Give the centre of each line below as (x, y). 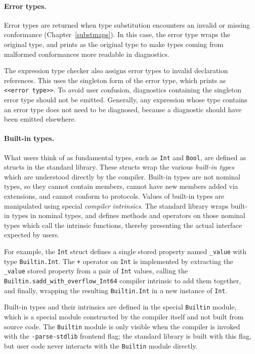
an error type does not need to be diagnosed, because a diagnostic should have (123, 109)
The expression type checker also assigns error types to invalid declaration (116, 70)
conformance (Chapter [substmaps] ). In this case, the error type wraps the (117, 34)
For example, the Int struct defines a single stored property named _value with (125, 251)
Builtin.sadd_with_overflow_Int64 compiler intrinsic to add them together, (123, 280)
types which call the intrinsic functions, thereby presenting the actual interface (123, 225)
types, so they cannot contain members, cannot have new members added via (121, 186)
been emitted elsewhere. (40, 119)
